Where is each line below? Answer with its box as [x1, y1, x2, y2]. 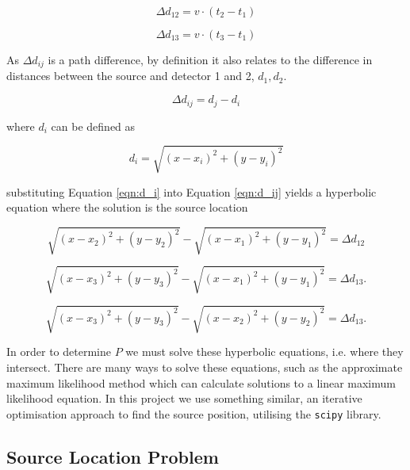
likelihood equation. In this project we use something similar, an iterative [6, 390, 362, 407]
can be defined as [51, 117, 136, 134]
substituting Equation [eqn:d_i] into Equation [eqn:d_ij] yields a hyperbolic [6, 183, 377, 200]
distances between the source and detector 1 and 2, [6, 67, 255, 84]
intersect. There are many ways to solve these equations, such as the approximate [6, 359, 403, 376]
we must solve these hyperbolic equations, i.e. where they [125, 343, 404, 360]
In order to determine [6, 343, 111, 360]
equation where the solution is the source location [6, 199, 248, 216]
